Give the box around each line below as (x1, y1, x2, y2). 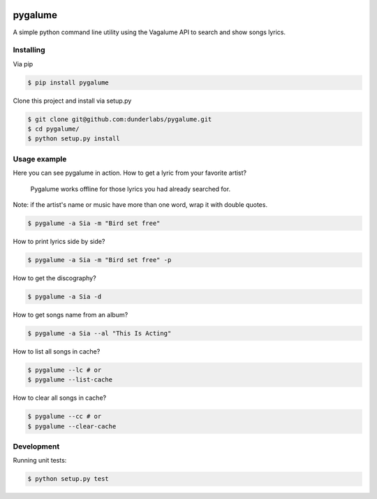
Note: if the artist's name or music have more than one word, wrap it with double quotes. (13, 200, 268, 209)
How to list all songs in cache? (13, 347, 101, 356)
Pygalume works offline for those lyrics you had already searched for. (30, 185, 230, 193)
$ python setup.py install (27, 135, 120, 143)
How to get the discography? (13, 273, 97, 282)
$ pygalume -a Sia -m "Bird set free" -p (27, 256, 172, 263)
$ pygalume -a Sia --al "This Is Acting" (27, 329, 172, 337)
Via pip (13, 59, 34, 68)
